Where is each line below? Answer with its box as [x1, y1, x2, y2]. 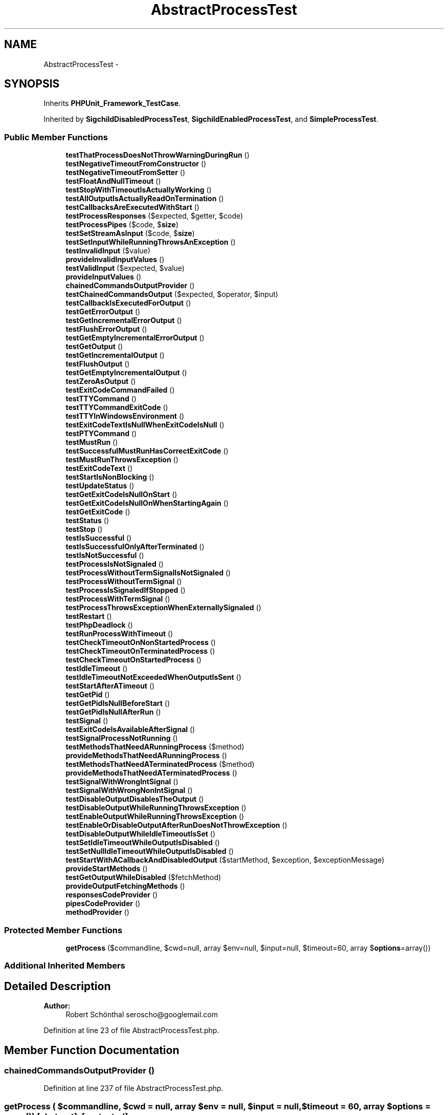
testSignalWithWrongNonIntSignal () [65, 786, 193, 795]
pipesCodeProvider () [65, 899, 141, 908]
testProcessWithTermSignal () [65, 594, 170, 604]
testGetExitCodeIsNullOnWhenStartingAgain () [65, 499, 229, 508]
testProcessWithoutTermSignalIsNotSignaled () [65, 568, 231, 577]
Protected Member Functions [4, 925, 123, 935]
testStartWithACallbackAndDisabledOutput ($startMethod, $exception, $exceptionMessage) [65, 855, 385, 865]
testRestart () [65, 612, 112, 621]
